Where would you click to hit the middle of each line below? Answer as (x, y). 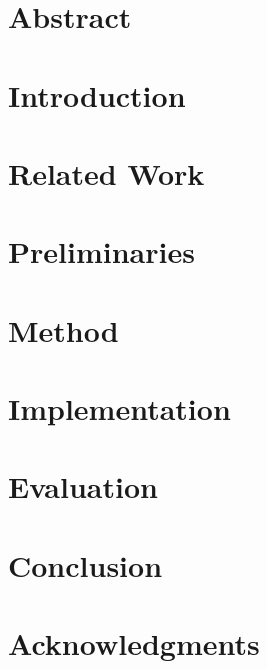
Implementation (119, 408)
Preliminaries (101, 251)
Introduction (97, 94)
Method (63, 329)
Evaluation (83, 486)
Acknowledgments (134, 643)
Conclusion (85, 564)
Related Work (106, 172)
